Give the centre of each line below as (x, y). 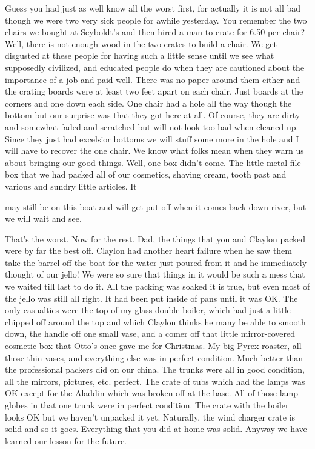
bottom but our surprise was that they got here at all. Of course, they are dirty (153, 115)
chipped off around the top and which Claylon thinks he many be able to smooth (155, 321)
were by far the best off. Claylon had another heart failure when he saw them (148, 251)
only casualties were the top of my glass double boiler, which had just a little (148, 310)
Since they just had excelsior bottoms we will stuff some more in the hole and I (152, 138)
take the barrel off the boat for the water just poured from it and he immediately (156, 262)
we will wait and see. (43, 218)
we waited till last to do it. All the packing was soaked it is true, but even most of (157, 286)
